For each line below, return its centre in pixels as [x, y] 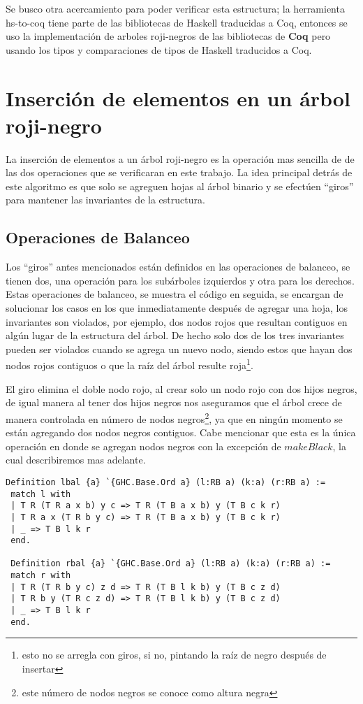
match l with [41, 494]
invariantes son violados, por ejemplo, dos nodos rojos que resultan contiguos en [177, 321]
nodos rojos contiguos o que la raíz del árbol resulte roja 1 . [129, 364]
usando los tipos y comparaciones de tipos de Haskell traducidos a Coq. [159, 49]
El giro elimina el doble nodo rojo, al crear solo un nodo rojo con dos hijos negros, [181, 388]
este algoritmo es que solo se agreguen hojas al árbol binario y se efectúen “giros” [180, 186]
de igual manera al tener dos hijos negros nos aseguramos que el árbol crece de [174, 402]
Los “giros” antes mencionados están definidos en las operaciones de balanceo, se [178, 267]
